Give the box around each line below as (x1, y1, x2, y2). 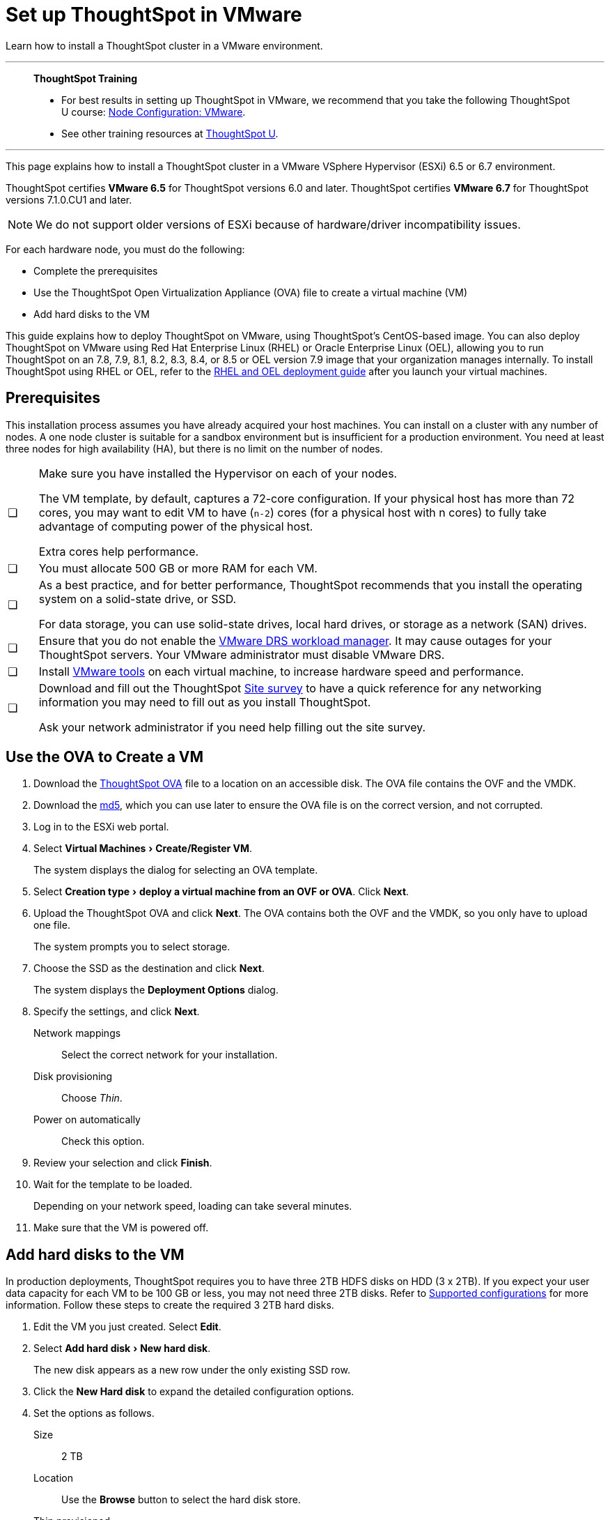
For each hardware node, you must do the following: (6, 243, 245, 255)
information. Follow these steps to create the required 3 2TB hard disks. (6, 1299, 334, 1312)
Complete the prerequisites (33, 264, 158, 277)
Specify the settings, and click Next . (33, 1005, 200, 1018)
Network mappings (33, 1027, 121, 1040)
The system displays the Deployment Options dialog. (33, 984, 279, 996)
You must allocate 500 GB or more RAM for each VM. (38, 561, 318, 575)
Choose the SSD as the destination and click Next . (33, 962, 265, 975)
